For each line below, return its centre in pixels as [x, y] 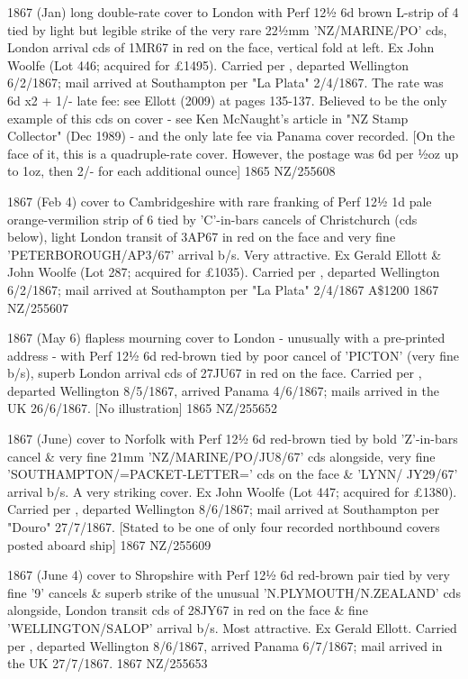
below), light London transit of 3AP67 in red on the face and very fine [202, 237]
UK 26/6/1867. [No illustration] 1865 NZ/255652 [142, 408]
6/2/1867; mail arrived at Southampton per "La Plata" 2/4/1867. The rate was [225, 83]
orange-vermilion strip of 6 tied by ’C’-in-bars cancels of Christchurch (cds [212, 219]
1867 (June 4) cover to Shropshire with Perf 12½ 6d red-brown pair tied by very [229, 575]
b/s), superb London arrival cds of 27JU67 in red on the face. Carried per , [215, 373]
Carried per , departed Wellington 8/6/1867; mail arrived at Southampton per [224, 509]
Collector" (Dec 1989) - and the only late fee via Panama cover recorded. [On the [231, 136]
